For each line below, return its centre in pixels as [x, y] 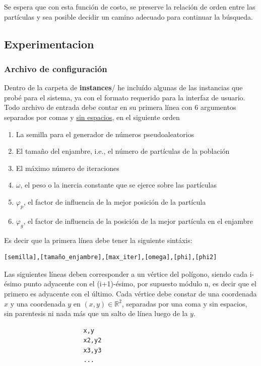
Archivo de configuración [56, 68]
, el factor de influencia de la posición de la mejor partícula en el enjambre [138, 221]
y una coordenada [38, 303]
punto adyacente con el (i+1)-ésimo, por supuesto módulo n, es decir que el [140, 284]
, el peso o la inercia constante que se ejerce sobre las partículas [118, 185]
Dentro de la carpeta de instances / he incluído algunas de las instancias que [123, 87]
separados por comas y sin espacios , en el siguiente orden [92, 117]
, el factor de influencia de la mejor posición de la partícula [115, 201]
